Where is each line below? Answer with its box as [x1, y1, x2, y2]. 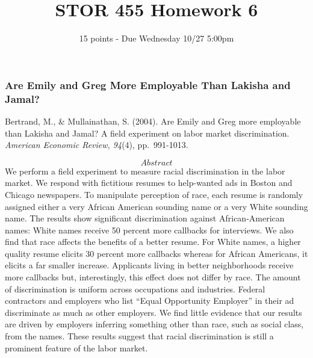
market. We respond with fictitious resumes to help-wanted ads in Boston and [5, 176, 293, 189]
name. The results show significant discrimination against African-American [5, 212, 285, 224]
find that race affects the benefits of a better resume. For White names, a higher [5, 235, 301, 248]
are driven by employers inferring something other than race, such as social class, [5, 318, 304, 330]
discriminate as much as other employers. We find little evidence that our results [5, 306, 302, 318]
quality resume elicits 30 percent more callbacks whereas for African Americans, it [5, 247, 308, 259]
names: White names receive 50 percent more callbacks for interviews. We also [5, 223, 294, 236]
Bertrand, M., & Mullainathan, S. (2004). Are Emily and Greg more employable [5, 114, 301, 127]
